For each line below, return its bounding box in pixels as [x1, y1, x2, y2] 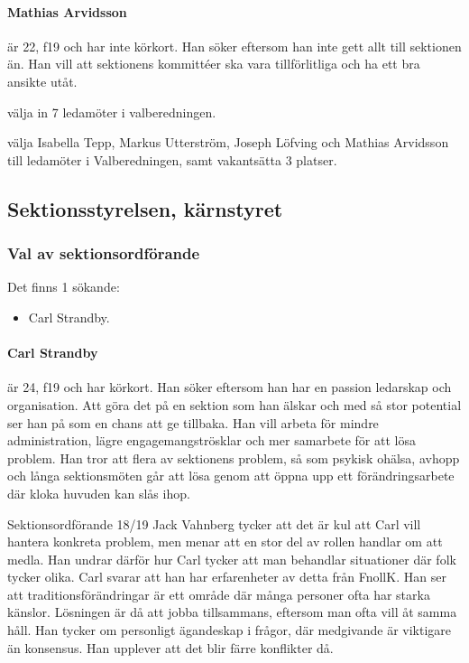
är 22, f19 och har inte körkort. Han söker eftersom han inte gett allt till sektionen [7, 36, 462, 55]
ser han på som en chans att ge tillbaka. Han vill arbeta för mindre [7, 413, 379, 432]
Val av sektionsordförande [7, 242, 200, 265]
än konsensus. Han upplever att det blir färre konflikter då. [7, 638, 334, 657]
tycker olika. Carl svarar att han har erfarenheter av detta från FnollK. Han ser [7, 567, 446, 586]
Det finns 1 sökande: [7, 277, 120, 296]
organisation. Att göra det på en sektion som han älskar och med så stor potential [7, 395, 462, 414]
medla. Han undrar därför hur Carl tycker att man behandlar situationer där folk [7, 549, 456, 568]
